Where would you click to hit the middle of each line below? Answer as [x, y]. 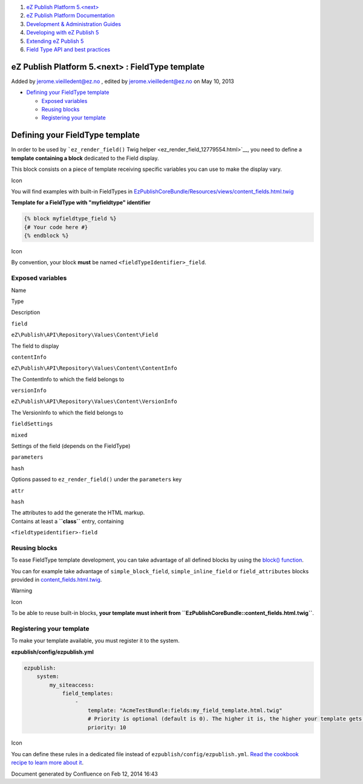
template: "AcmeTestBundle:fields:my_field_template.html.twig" [185, 710]
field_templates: [88, 693]
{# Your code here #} [56, 227]
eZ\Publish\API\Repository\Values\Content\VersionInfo [94, 402]
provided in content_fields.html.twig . [57, 580]
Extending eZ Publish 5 [55, 41]
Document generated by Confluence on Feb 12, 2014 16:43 [85, 774]
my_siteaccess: [72, 685]
